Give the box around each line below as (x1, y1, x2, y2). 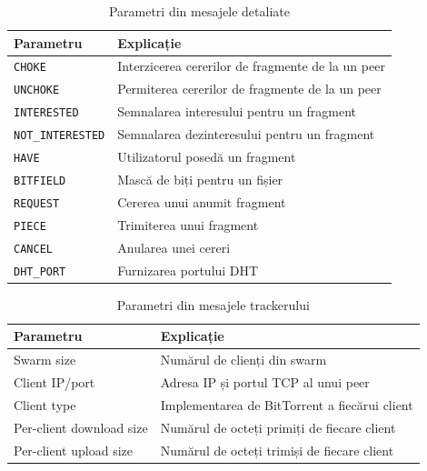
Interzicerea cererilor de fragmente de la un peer (117, 56, 385, 75)
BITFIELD (14, 174, 66, 187)
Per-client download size (14, 417, 148, 436)
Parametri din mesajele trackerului (116, 295, 310, 314)
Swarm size (14, 350, 76, 369)
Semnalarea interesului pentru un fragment (117, 102, 356, 121)
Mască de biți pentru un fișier (117, 170, 283, 188)
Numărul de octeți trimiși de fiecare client (160, 440, 394, 459)
